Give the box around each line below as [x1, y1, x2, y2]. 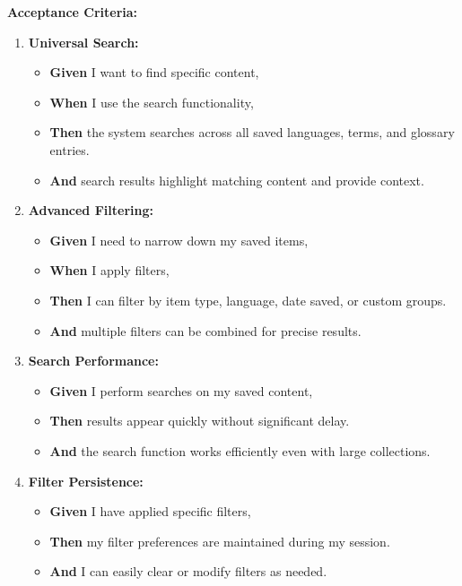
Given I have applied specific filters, [49, 502, 251, 521]
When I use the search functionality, [49, 92, 254, 111]
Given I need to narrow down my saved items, [49, 230, 309, 249]
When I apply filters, [49, 261, 170, 280]
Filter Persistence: [28, 471, 144, 490]
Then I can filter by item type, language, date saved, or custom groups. [49, 290, 447, 309]
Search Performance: [28, 351, 159, 370]
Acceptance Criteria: [7, 3, 138, 21]
